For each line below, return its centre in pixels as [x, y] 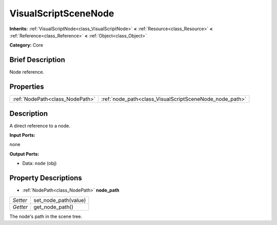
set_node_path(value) [60, 200]
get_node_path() [54, 207]
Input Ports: [22, 135]
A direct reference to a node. [40, 126]
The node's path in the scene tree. [46, 216]
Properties [27, 87]
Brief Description [37, 60]
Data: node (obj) [39, 163]
